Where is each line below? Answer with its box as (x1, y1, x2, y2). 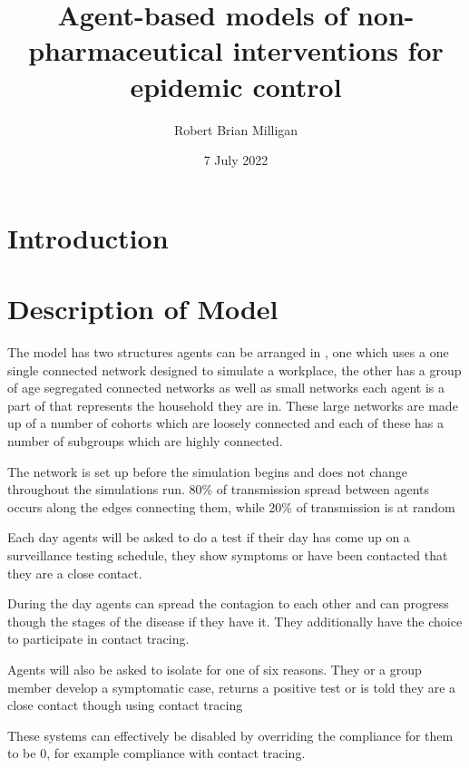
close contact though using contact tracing (7, 695, 243, 715)
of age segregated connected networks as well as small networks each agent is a (7, 378, 445, 397)
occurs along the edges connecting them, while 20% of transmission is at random (7, 497, 455, 516)
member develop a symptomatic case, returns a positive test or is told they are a (7, 677, 456, 696)
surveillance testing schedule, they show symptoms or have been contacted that (7, 545, 448, 564)
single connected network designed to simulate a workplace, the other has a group (7, 360, 462, 379)
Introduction (7, 219, 169, 256)
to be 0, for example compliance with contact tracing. (7, 744, 306, 763)
